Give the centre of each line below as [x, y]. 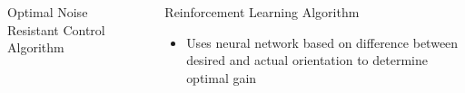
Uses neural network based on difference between [322, 42]
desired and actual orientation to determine [307, 60]
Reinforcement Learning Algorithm [262, 12]
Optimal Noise [48, 12]
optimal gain [222, 77]
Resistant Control [56, 29]
